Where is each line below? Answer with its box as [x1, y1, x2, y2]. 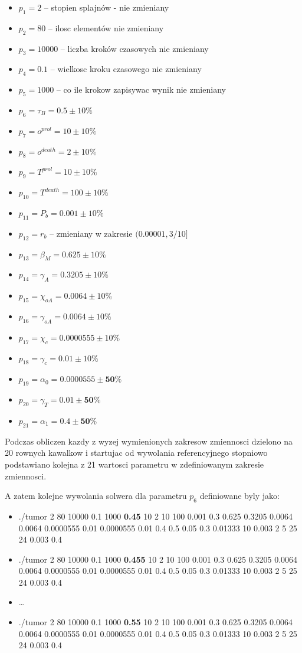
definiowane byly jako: [199, 489, 280, 502]
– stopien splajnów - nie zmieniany [44, 1, 169, 13]
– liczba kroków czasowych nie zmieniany [60, 42, 209, 54]
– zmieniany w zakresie [50, 227, 133, 239]
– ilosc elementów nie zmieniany [48, 21, 164, 34]
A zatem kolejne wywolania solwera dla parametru [5, 489, 187, 502]
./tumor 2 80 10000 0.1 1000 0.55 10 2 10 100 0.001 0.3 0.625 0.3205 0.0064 [18, 616, 293, 628]
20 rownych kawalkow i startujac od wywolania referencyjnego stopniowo [5, 446, 268, 459]
